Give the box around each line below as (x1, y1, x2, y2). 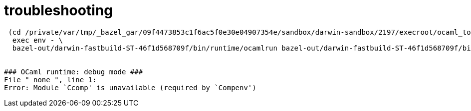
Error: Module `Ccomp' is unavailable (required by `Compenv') (4, 83, 256, 92)
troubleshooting (4, 2, 113, 19)
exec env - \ (12, 36, 63, 44)
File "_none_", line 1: (4, 75, 97, 84)
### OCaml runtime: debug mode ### (4, 67, 143, 76)
